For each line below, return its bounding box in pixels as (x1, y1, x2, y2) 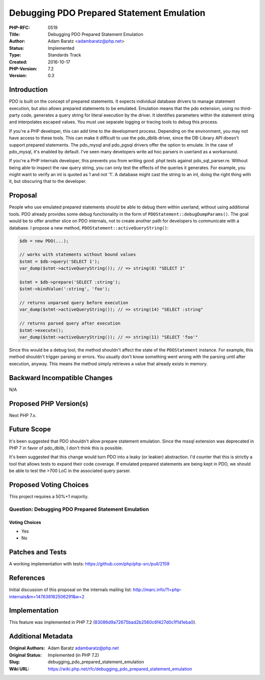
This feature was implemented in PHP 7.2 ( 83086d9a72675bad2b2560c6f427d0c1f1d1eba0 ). (9, 620, 196, 625)
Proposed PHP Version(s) (9, 399, 88, 408)
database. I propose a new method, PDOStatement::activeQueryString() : (9, 225, 169, 231)
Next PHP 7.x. (9, 412, 37, 418)
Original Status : (9, 652, 42, 658)
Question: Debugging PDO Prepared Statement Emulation (9, 505, 149, 512)
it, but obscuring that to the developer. (9, 178, 87, 184)
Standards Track (48, 52, 81, 58)
